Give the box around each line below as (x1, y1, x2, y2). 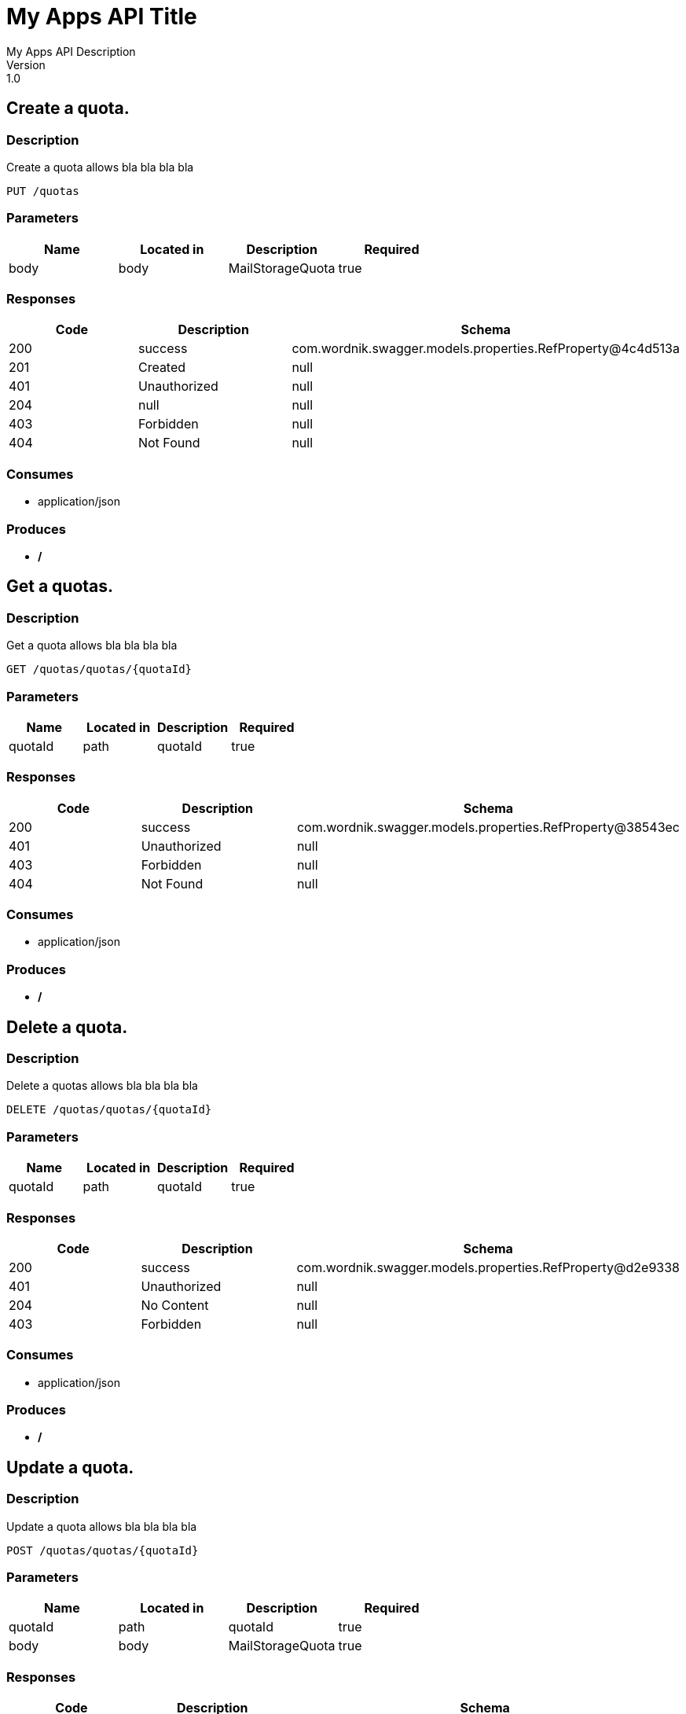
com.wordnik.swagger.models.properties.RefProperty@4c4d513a (292, 340, 680, 357)
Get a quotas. (6, 576, 114, 597)
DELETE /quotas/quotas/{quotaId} (6, 1103, 212, 1116)
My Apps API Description (6, 44, 136, 58)
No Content (141, 1297, 209, 1313)
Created (138, 359, 186, 376)
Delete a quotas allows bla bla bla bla (6, 1079, 198, 1093)
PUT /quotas (6, 184, 79, 197)
